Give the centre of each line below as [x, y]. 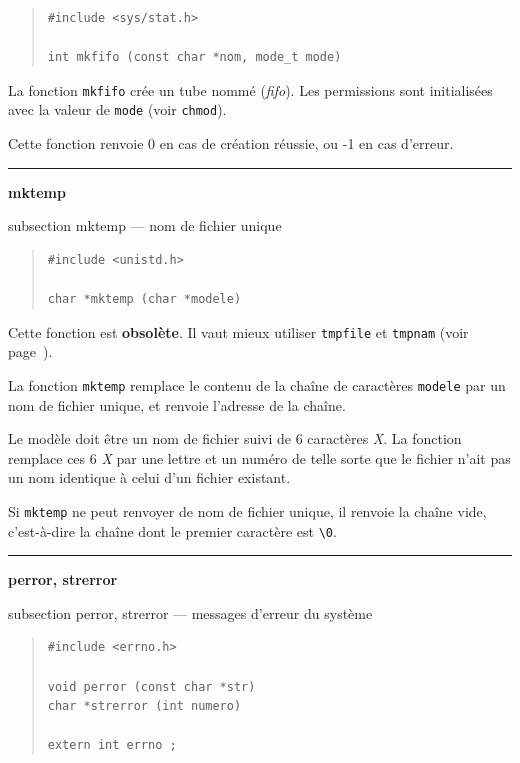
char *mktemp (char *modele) [144, 299]
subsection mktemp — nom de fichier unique [145, 225]
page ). [30, 351]
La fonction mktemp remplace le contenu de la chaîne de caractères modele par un [257, 384]
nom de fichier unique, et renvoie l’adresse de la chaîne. [177, 404]
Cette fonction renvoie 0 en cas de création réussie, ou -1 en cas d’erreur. [231, 143]
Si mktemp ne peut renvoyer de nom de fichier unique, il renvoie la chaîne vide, [247, 510]
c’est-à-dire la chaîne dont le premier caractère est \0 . [172, 530]
